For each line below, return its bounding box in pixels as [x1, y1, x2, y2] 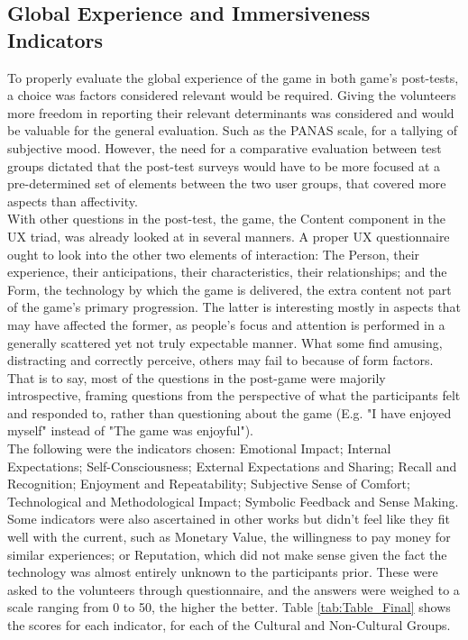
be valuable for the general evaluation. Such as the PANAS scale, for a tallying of [7, 121, 458, 140]
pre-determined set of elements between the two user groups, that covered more [7, 174, 446, 193]
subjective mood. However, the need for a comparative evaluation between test [7, 138, 442, 157]
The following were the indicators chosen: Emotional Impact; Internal [7, 439, 391, 458]
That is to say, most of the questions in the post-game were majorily [7, 368, 386, 387]
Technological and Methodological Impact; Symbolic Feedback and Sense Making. [7, 491, 459, 510]
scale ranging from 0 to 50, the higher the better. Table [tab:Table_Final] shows [7, 598, 451, 617]
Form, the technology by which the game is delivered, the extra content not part [7, 279, 452, 298]
